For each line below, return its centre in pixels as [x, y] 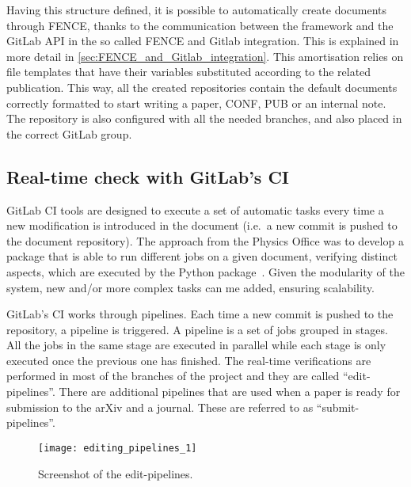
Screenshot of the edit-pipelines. [116, 473]
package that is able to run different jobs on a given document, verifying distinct [202, 256]
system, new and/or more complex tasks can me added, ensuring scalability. [190, 287]
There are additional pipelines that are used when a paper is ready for [230, 392]
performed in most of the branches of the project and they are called [173, 376]
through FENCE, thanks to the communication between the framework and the [200, 25]
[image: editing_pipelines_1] [118, 448]
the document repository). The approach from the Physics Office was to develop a [205, 240]
